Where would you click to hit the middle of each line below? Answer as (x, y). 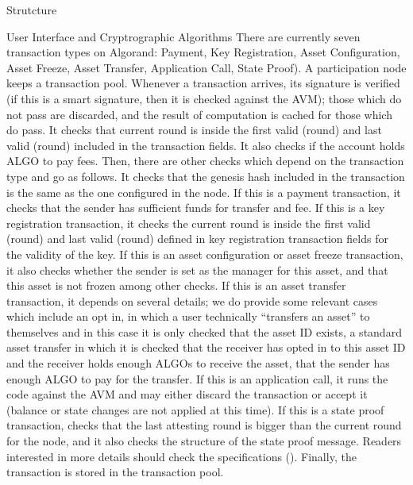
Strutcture (32, 10)
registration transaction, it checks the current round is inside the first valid (189, 223)
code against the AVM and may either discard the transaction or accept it (187, 394)
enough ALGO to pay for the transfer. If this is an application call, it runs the (197, 378)
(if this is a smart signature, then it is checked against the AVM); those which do (204, 98)
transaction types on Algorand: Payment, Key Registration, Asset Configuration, (203, 52)
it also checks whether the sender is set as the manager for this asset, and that (197, 269)
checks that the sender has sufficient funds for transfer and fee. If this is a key (196, 208)
